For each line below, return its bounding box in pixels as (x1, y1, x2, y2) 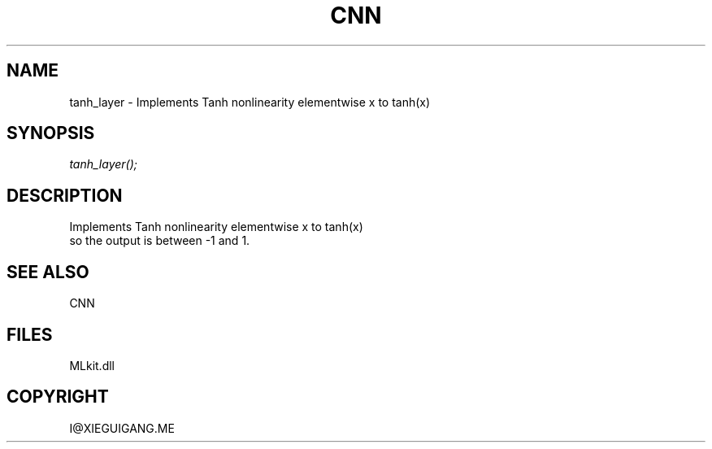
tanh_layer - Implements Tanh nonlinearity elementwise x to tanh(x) (69, 94, 431, 109)
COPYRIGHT (7, 386, 109, 408)
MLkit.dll (69, 358, 115, 373)
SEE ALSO (7, 261, 89, 282)
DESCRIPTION (7, 185, 123, 206)
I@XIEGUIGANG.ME (69, 421, 175, 435)
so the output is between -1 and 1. (69, 233, 250, 248)
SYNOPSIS (7, 123, 95, 144)
